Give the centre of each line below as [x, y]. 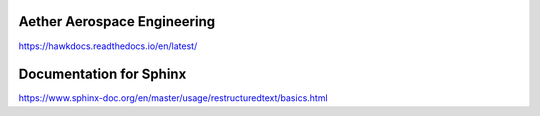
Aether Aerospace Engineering [116, 21]
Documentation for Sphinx [102, 74]
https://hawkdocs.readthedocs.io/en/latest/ [108, 46]
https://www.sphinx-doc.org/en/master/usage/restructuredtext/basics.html [173, 98]
